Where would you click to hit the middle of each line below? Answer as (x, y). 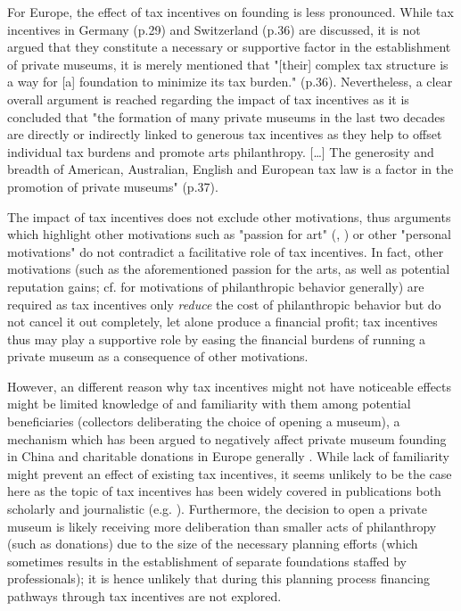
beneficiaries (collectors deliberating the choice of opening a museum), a (204, 421)
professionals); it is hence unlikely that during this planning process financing (218, 578)
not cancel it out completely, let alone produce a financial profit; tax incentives (222, 322)
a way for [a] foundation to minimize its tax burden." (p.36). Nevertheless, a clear (230, 82)
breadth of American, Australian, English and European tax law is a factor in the (230, 169)
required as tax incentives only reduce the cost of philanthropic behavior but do (224, 304)
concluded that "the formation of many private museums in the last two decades (226, 116)
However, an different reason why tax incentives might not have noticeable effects (230, 386)
